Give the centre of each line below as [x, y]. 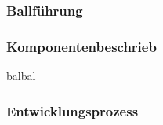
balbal [21, 76]
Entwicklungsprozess [72, 110]
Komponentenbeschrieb [81, 46]
